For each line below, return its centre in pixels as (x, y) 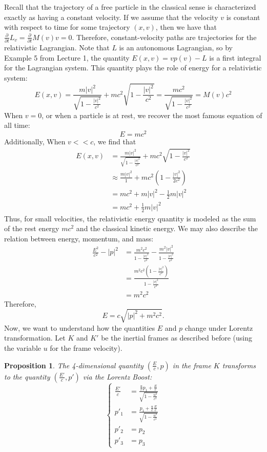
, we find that (115, 141)
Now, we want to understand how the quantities (80, 327)
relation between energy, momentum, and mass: (79, 238)
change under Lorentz (219, 327)
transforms (239, 365)
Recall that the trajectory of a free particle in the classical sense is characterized (130, 7)
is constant (243, 17)
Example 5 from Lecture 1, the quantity (67, 57)
